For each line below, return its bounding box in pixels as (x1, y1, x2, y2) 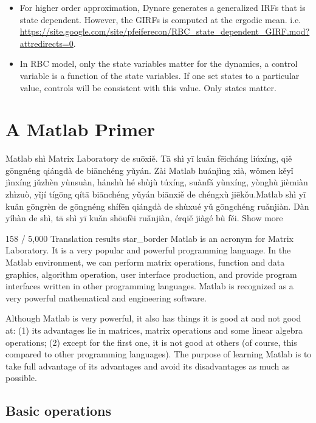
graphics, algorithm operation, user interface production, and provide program (5, 267, 297, 280)
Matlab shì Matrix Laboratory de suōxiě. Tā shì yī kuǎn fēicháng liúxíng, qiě (5, 152, 292, 165)
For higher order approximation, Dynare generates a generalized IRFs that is (19, 1, 306, 13)
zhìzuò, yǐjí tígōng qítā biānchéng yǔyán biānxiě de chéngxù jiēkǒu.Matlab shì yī (5, 188, 306, 201)
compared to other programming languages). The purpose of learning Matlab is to (5, 348, 312, 360)
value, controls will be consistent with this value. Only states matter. (19, 81, 276, 94)
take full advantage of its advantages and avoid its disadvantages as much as (5, 359, 290, 372)
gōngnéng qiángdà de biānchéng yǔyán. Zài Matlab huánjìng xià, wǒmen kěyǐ (5, 163, 294, 176)
